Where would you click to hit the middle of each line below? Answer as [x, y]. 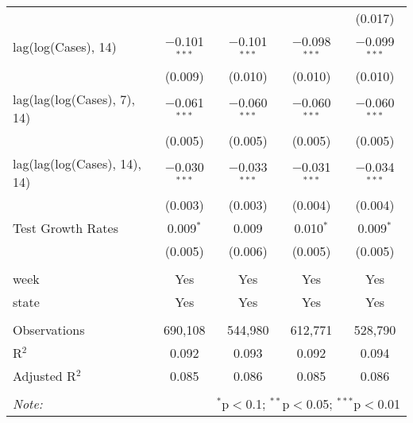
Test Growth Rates [66, 227]
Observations [49, 329]
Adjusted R [44, 375]
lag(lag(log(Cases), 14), [77, 163]
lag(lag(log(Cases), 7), [74, 99]
